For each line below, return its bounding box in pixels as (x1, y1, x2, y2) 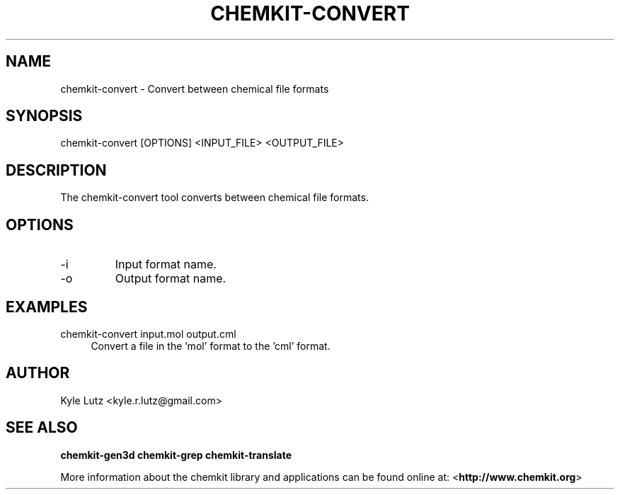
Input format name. (115, 257, 217, 272)
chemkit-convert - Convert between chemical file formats (60, 82, 329, 95)
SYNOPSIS (6, 107, 83, 125)
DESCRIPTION (6, 161, 107, 179)
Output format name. (115, 271, 226, 286)
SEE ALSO (6, 419, 78, 437)
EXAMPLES (6, 297, 88, 316)
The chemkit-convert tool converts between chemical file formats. (60, 191, 369, 204)
